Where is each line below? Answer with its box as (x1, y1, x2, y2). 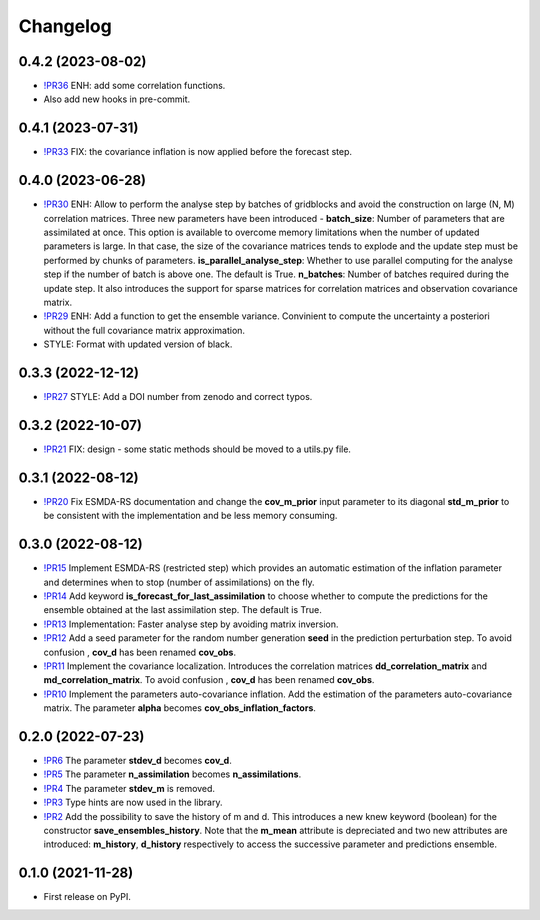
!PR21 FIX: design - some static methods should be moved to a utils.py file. (43, 443, 352, 455)
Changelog (18, 15, 112, 37)
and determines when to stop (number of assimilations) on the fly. (43, 576, 315, 588)
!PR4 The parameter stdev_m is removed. (43, 782, 215, 794)
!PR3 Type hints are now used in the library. (43, 796, 223, 809)
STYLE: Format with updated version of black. (43, 338, 233, 350)
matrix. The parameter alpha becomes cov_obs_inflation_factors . (43, 702, 317, 714)
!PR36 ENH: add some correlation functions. (43, 80, 226, 92)
